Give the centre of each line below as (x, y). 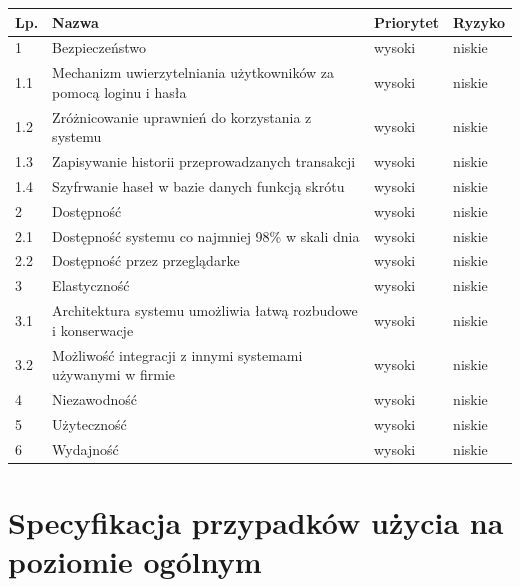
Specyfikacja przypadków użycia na (256, 521)
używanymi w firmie (114, 374)
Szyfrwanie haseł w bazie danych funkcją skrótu (198, 185)
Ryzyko (479, 21)
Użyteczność (89, 423)
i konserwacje (93, 329)
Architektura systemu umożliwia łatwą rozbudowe (205, 310)
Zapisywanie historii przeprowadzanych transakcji (204, 161)
